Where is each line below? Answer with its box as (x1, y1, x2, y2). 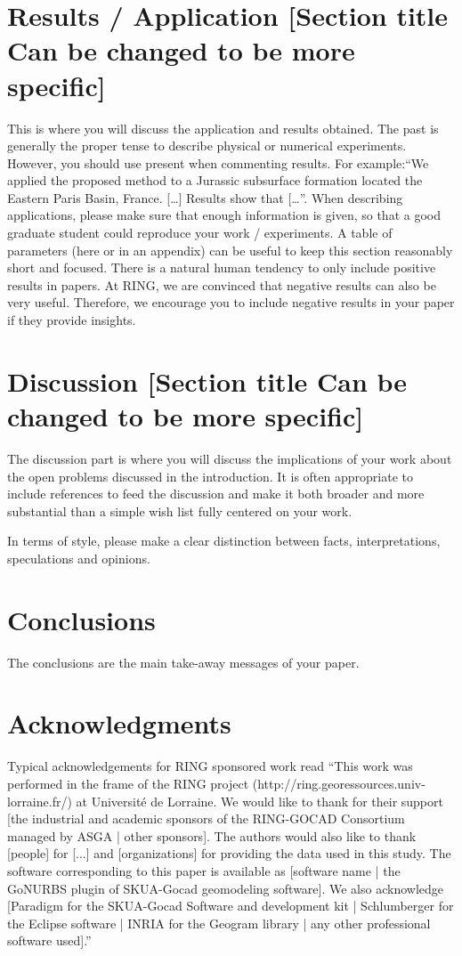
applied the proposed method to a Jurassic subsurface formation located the (7, 171, 423, 190)
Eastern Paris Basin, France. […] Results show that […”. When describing (7, 188, 403, 207)
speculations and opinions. (7, 548, 150, 567)
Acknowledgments (7, 705, 231, 741)
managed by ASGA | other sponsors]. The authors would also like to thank (7, 826, 417, 845)
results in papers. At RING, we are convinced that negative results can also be (7, 275, 436, 294)
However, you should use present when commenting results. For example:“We (7, 153, 429, 172)
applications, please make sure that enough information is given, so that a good (7, 206, 441, 224)
